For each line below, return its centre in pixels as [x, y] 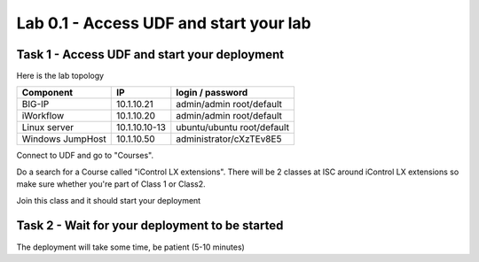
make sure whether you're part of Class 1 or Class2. [111, 184]
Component [47, 93]
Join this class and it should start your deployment [109, 200]
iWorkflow [43, 116]
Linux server [48, 127]
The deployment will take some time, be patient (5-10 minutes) [131, 247]
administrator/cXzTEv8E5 [229, 139]
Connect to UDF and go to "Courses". [85, 156]
